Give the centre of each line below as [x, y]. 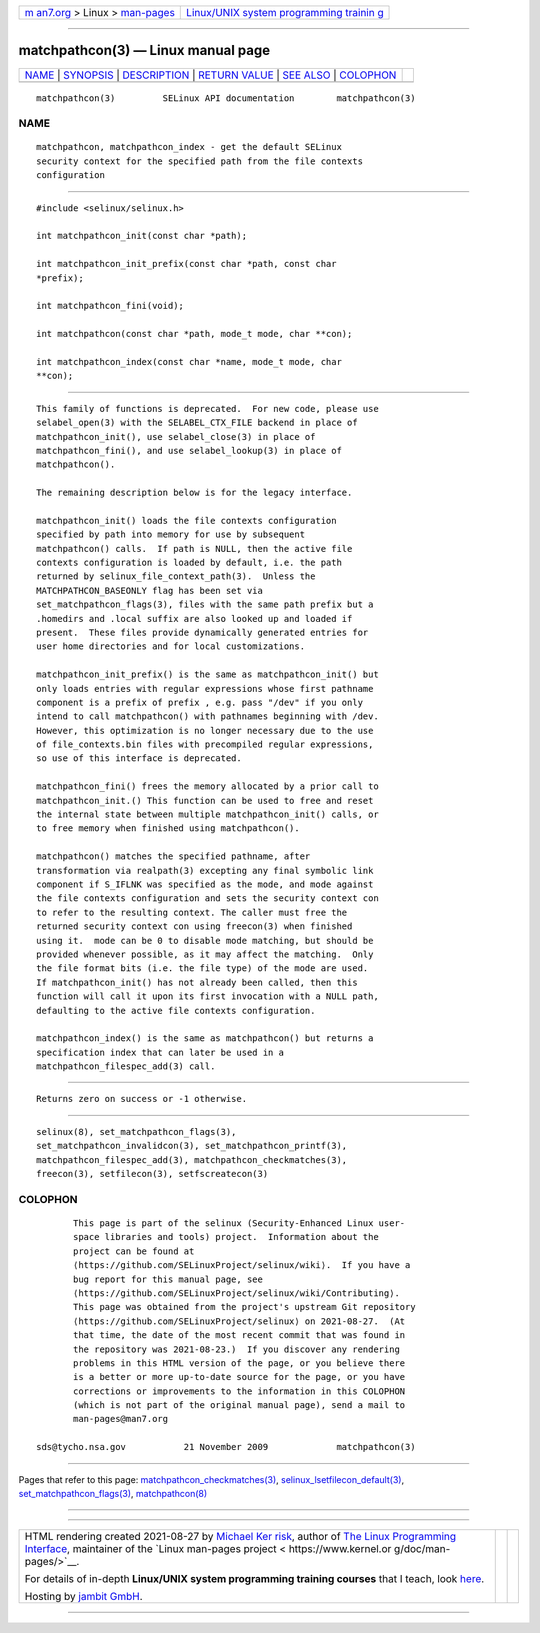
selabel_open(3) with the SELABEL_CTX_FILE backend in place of [197, 423]
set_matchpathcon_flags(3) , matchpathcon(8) [113, 1494]
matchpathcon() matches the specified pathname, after [173, 856]
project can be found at [134, 1251]
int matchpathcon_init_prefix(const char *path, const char [186, 264]
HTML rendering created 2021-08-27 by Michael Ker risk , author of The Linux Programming [240, 1537]
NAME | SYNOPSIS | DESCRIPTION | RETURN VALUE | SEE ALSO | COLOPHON [210, 75]
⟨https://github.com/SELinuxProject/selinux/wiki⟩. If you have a [242, 1265]
